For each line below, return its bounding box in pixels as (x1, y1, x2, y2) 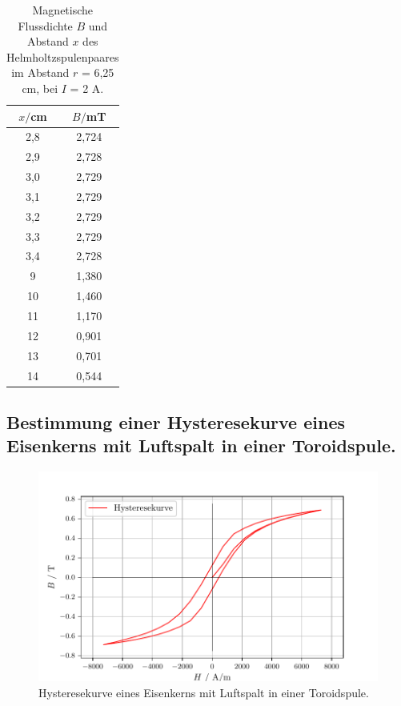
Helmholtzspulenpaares (6, 48, 119, 65)
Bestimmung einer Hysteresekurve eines (6, 410, 345, 435)
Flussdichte (18, 17, 73, 34)
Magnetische (32, 2, 94, 18)
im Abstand (11, 64, 70, 81)
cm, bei (22, 79, 58, 96)
